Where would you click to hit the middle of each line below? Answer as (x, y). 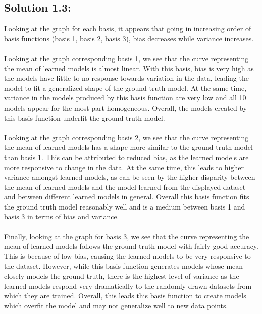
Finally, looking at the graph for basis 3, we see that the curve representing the (127, 236)
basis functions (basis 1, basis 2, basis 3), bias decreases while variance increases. (129, 38)
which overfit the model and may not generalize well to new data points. (116, 305)
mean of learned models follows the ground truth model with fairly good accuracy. (131, 246)
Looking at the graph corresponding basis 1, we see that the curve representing (126, 58)
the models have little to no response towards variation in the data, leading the (126, 78)
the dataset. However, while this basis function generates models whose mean (124, 266)
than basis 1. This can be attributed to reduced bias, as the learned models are (126, 157)
